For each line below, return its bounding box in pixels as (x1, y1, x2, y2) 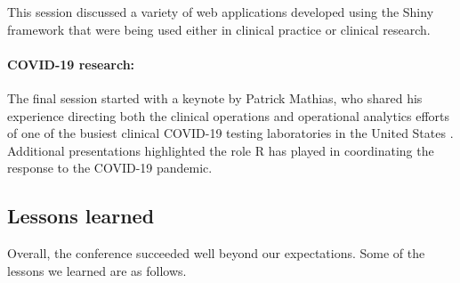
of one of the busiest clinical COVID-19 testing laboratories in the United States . (7, 124, 454, 142)
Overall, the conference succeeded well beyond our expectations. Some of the (7, 244, 425, 263)
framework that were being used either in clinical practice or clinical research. (7, 20, 431, 38)
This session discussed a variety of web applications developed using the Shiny (7, 3, 434, 20)
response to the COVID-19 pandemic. (7, 158, 213, 177)
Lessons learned (7, 202, 155, 230)
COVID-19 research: (7, 54, 135, 73)
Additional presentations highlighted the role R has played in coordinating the (7, 141, 434, 159)
